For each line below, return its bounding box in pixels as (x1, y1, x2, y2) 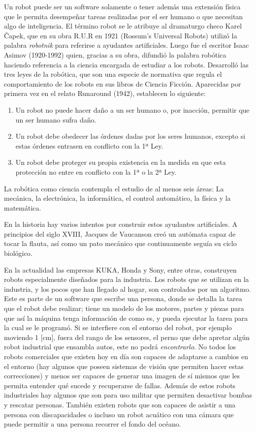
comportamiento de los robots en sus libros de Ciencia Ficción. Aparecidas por (4, 78, 241, 89)
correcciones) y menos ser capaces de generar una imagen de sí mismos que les (4, 370, 240, 381)
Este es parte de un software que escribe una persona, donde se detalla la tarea (4, 293, 242, 304)
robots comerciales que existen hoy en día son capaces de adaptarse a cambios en (4, 351, 249, 361)
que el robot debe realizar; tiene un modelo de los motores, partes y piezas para (4, 303, 244, 313)
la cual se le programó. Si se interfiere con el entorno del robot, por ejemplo (4, 322, 232, 333)
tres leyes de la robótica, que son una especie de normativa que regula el (4, 69, 222, 79)
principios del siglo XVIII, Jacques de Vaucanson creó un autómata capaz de (4, 228, 236, 239)
